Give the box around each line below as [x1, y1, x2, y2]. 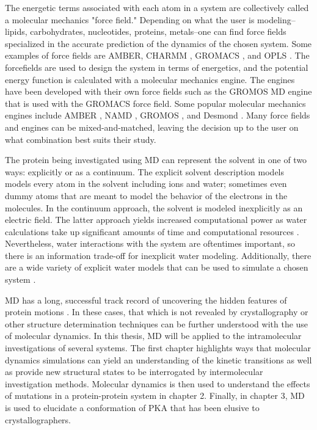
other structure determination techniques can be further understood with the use [5, 317, 308, 330]
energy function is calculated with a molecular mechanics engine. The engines [5, 73, 295, 86]
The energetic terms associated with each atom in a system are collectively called [5, 1, 309, 13]
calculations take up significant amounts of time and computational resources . [5, 225, 299, 238]
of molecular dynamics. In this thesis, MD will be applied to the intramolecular [5, 329, 302, 342]
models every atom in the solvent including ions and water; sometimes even [5, 177, 287, 190]
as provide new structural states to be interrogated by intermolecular [5, 365, 263, 378]
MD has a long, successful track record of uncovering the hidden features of [5, 293, 287, 306]
